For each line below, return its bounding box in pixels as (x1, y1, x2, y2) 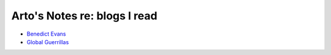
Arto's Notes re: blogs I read (11, 9, 158, 22)
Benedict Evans (26, 30, 66, 37)
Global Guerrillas (26, 38, 69, 45)
